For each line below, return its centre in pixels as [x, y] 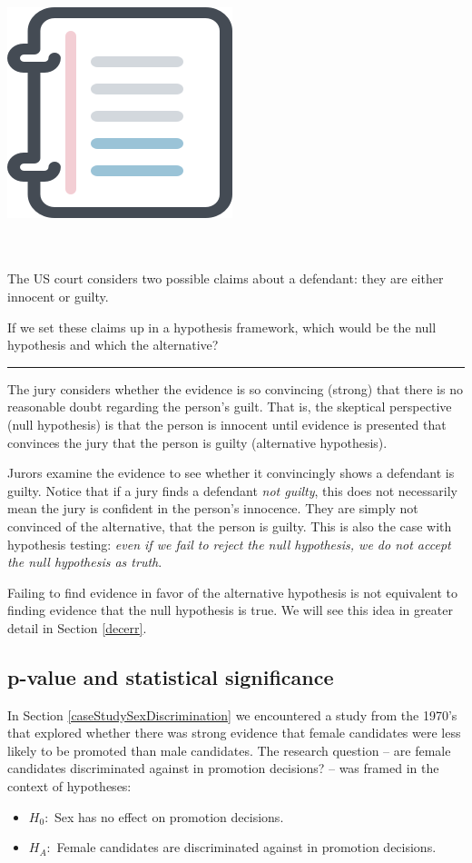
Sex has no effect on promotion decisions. [169, 816]
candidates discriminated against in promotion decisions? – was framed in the [223, 768]
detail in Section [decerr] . [77, 627]
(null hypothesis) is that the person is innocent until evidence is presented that [227, 424]
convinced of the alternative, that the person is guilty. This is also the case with [230, 526]
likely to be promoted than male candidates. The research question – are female [229, 750]
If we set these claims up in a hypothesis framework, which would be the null [222, 327]
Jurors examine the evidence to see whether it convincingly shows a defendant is [231, 473]
